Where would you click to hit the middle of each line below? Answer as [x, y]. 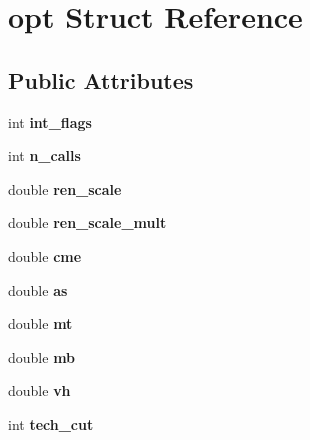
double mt [40, 323]
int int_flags [50, 121]
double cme [45, 255]
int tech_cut [51, 423]
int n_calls [44, 155]
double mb [42, 356]
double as [38, 289]
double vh [39, 390]
